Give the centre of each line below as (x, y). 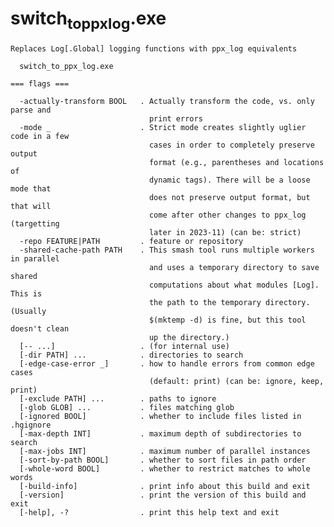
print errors (175, 118)
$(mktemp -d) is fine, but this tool (227, 320)
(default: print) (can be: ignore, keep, (236, 381)
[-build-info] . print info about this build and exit (165, 486)
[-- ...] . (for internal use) (124, 346)
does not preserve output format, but (229, 197)
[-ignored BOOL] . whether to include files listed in (160, 416)
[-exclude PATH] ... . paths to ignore (118, 398)
